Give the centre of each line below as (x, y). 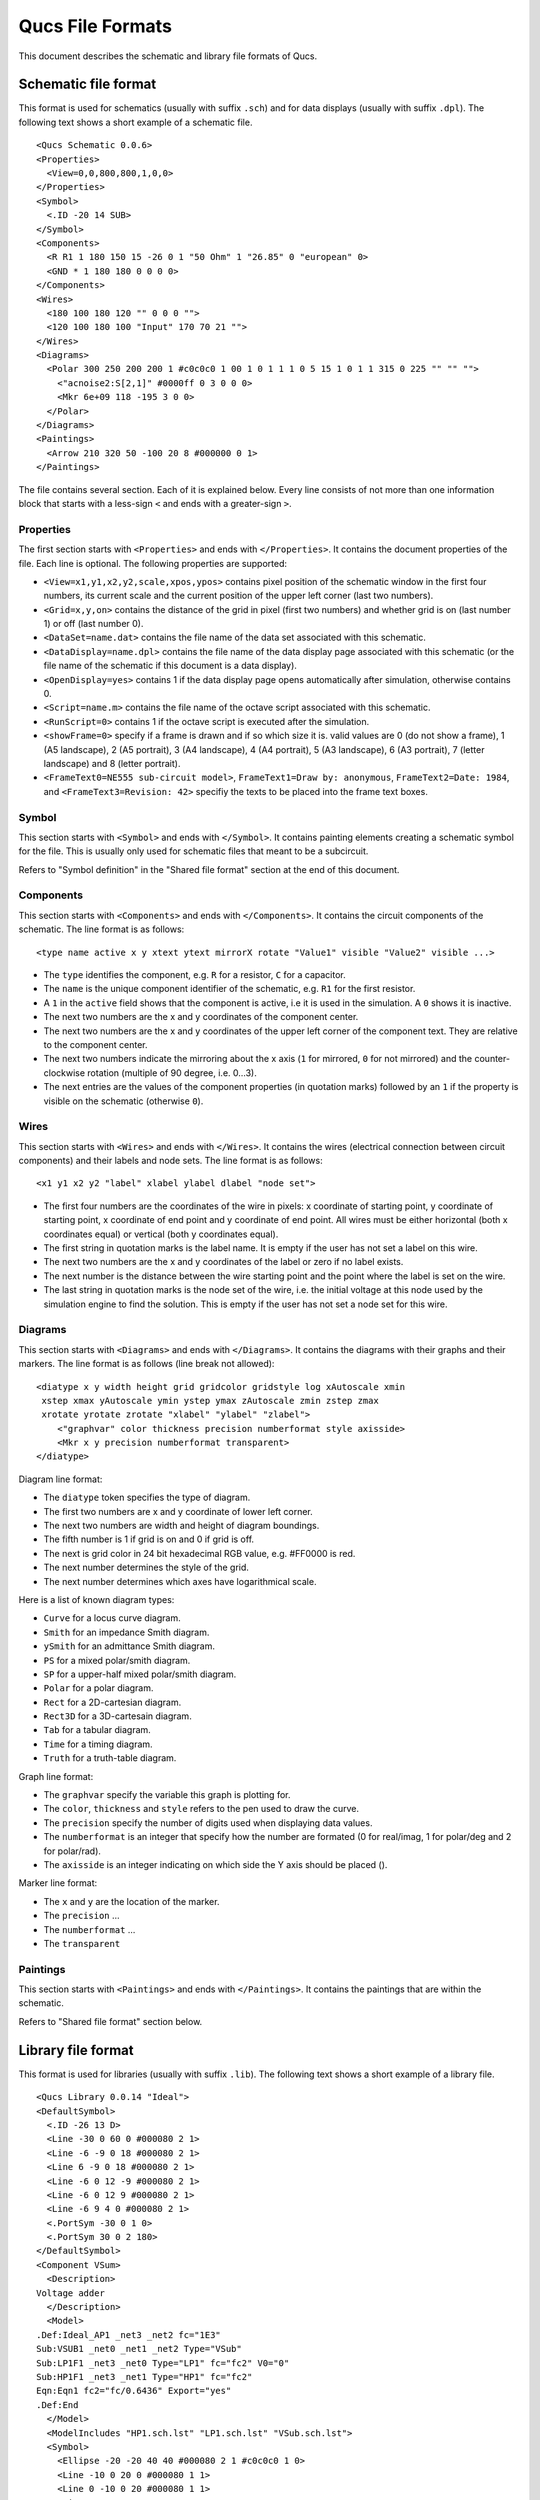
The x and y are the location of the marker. (131, 1901)
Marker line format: (58, 1883)
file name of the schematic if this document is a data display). (170, 666)
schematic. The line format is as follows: (101, 929)
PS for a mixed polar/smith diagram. (117, 1660)
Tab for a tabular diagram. (97, 1730)
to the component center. (96, 1044)
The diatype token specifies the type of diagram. (147, 1497)
